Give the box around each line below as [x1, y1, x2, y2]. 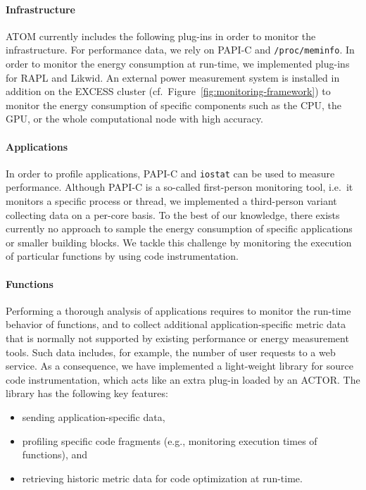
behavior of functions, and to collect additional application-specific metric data [6, 317, 346, 332]
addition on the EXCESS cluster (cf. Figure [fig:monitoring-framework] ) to [6, 84, 331, 99]
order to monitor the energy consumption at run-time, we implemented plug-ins [6, 56, 350, 71]
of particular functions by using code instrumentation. [6, 249, 239, 263]
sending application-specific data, [22, 409, 165, 424]
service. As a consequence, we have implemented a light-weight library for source [6, 358, 353, 373]
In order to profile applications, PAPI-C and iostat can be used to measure [6, 165, 335, 180]
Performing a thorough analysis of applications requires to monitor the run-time [6, 303, 351, 318]
